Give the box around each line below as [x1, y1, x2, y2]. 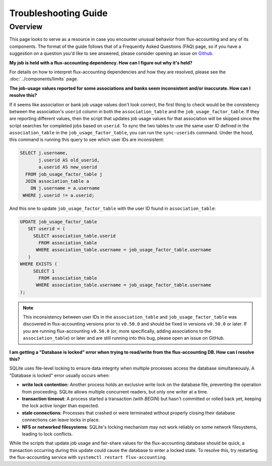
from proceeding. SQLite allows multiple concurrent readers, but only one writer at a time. [22, 389, 209, 395]
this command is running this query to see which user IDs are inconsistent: [9, 136, 164, 143]
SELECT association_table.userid [33, 233, 116, 239]
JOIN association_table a [25, 179, 89, 184]
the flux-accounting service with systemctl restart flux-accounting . [9, 454, 167, 460]
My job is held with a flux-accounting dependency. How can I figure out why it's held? [9, 59, 192, 65]
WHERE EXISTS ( [20, 261, 57, 267]
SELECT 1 [33, 268, 55, 274]
